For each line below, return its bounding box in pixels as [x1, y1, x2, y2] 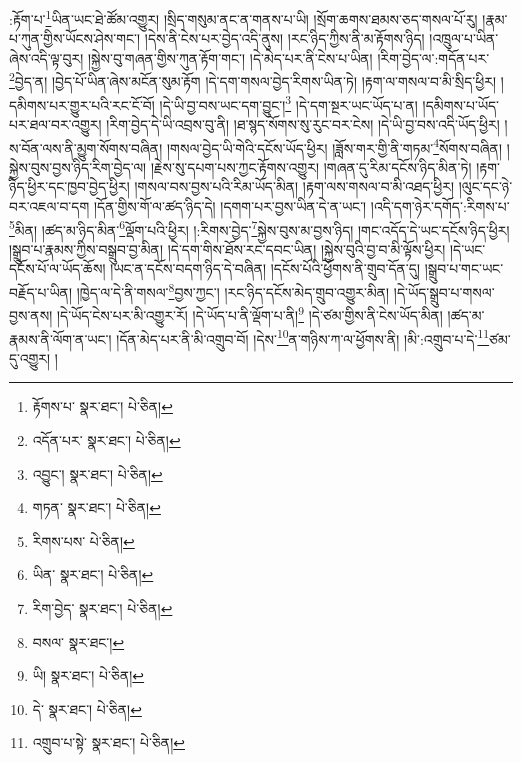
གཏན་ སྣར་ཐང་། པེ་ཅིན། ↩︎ [32, 497, 161, 518]
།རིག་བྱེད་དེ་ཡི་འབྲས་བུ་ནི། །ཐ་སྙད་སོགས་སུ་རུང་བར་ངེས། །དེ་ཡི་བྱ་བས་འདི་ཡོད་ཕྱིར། [106, 113, 500, 134]
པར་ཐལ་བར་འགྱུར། [9, 113, 102, 134]
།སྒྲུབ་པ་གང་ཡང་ [424, 258, 504, 279]
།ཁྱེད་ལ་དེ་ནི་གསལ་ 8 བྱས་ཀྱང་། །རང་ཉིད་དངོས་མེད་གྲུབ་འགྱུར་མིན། [76, 279, 390, 302]
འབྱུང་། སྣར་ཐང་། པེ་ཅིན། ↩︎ [32, 463, 163, 484]
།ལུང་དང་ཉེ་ [458, 176, 513, 197]
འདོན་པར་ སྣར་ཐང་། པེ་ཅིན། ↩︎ [32, 429, 181, 450]
